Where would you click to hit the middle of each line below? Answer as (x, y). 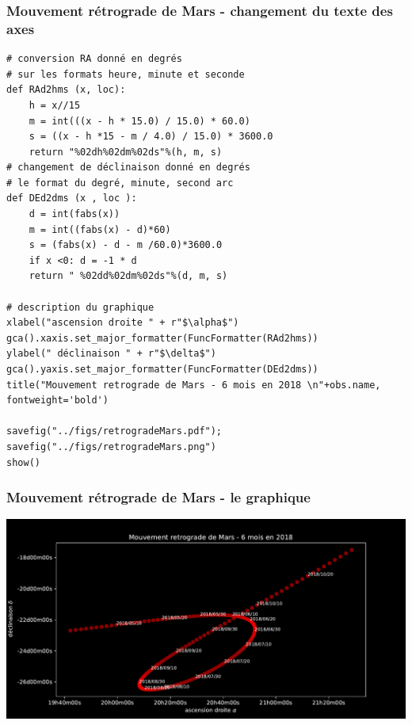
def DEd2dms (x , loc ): (72, 198)
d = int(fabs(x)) (74, 214)
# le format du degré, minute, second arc (120, 183)
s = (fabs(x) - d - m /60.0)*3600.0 (126, 245)
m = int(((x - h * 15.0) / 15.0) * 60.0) (139, 121)
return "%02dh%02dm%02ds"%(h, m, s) (126, 152)
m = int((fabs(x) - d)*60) (100, 229)
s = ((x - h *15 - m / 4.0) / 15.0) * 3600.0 (151, 137)
